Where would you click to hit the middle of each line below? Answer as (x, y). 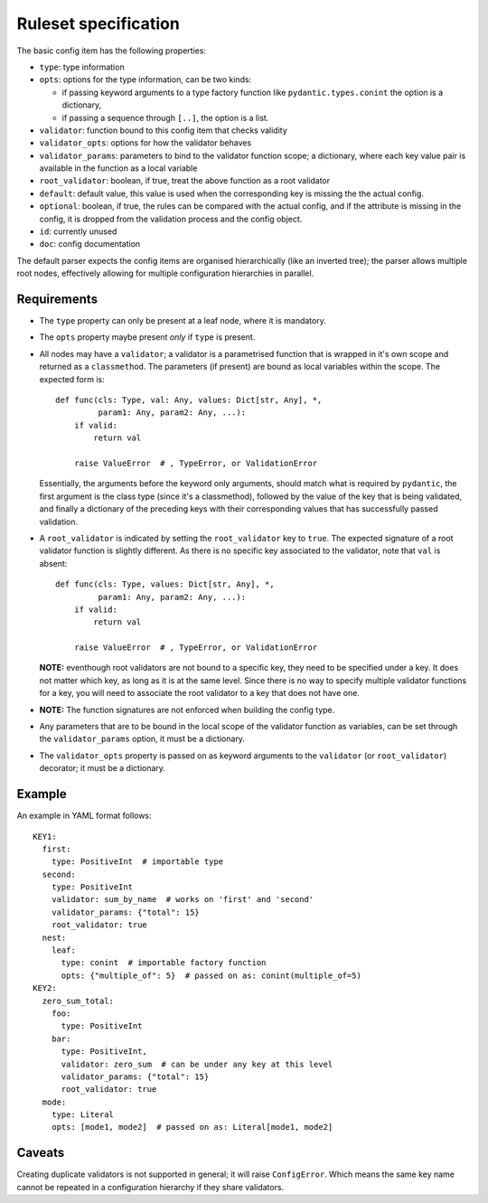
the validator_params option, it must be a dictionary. (142, 739)
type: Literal (83, 1115)
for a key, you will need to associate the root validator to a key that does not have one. (200, 693)
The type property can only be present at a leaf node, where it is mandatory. (183, 321)
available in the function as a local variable (118, 168)
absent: (53, 563)
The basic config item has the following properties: (112, 51)
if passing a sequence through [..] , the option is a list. (165, 117)
